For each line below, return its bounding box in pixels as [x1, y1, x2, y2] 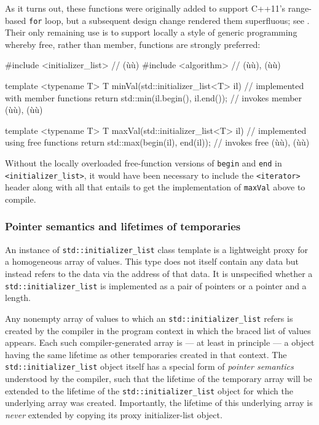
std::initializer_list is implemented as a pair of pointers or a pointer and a [5, 279, 307, 292]
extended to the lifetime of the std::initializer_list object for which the [5, 384, 293, 397]
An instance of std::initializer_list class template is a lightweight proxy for [5, 243, 308, 255]
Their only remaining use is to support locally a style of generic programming [5, 26, 297, 39]
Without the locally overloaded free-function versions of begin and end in [5, 157, 282, 169]
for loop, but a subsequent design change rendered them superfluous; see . [28, 14, 310, 26]
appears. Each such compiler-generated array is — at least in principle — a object [5, 336, 315, 349]
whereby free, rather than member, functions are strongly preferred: [5, 37, 261, 50]
